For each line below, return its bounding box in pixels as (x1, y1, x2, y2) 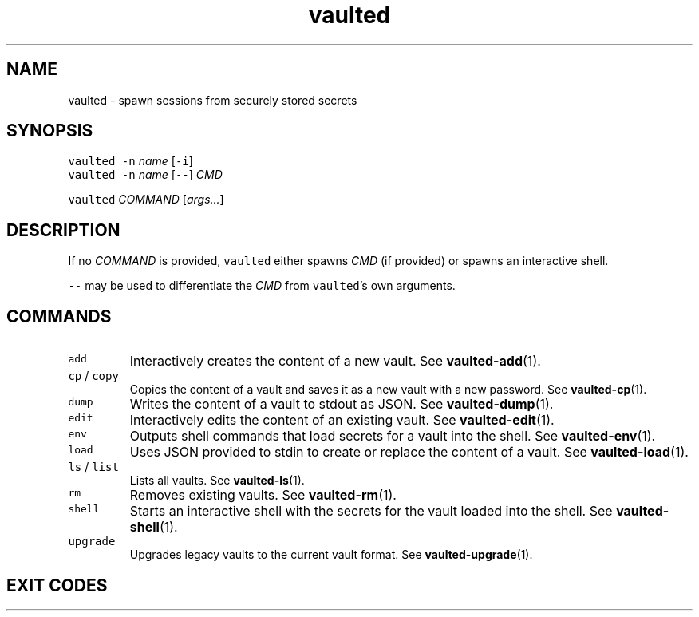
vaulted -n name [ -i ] (68, 154, 193, 168)
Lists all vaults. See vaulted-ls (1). (129, 473, 305, 488)
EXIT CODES (6, 575, 108, 595)
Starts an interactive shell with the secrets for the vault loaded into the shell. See (129, 503, 613, 520)
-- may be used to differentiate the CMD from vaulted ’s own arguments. (68, 279, 456, 293)
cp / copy (68, 369, 119, 383)
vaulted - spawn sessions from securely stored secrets (68, 93, 357, 107)
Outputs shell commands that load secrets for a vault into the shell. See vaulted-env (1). (129, 428, 656, 445)
